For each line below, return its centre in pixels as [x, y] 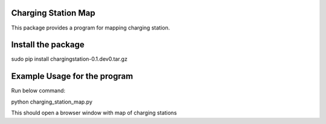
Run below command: [38, 91]
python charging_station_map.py [52, 102]
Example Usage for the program [72, 76]
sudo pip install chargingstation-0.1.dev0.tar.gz [69, 59]
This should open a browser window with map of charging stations [94, 113]
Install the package [48, 45]
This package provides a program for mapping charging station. [91, 28]
